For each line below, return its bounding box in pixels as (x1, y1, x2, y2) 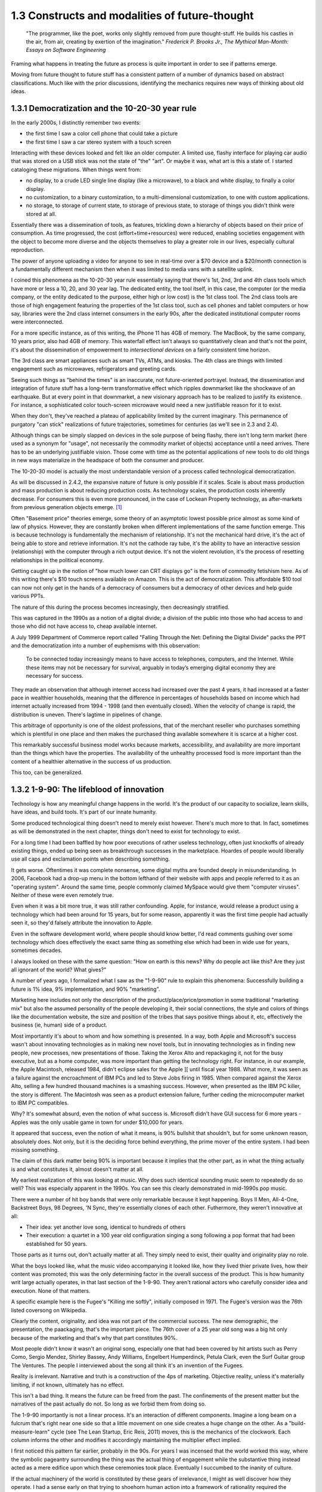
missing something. (11, 1146, 59, 1153)
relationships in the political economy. (11, 556, 104, 563)
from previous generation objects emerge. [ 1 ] (11, 504, 122, 511)
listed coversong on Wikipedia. (11, 1306, 87, 1314)
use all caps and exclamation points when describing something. (11, 855, 170, 862)
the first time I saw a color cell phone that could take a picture (26, 130, 178, 137)
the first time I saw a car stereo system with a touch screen (26, 138, 172, 146)
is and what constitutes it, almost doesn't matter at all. (11, 1166, 144, 1173)
